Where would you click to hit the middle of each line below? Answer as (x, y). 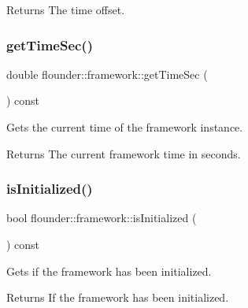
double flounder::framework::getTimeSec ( (107, 74)
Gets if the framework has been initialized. (109, 271)
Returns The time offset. (66, 9)
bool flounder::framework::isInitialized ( (102, 218)
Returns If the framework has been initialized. (118, 297)
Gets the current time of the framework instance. (125, 127)
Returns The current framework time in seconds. (124, 153)
